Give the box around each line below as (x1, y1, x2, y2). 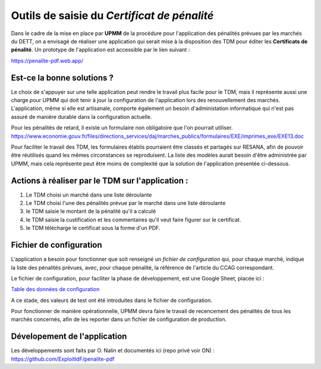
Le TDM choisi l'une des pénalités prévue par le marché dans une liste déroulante (26, 200, 226, 207)
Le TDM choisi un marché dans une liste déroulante (26, 191, 152, 198)
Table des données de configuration (11, 286, 100, 293)
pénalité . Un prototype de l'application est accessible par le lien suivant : (11, 46, 190, 53)
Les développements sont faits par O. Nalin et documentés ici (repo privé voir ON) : (11, 347, 215, 354)
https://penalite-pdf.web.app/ (11, 57, 83, 64)
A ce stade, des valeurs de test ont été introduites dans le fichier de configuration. (11, 297, 213, 304)
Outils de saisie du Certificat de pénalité (11, 9, 214, 22)
